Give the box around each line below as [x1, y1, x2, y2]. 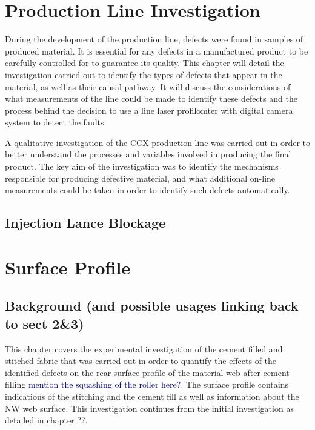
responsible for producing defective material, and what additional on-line [5, 171, 276, 184]
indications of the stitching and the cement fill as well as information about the [5, 389, 299, 402]
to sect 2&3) [5, 314, 84, 332]
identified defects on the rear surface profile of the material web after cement [5, 366, 290, 379]
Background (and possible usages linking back [5, 296, 299, 315]
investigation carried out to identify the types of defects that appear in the [5, 68, 282, 81]
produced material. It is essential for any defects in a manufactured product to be [5, 44, 308, 57]
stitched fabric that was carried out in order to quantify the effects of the [5, 354, 277, 367]
